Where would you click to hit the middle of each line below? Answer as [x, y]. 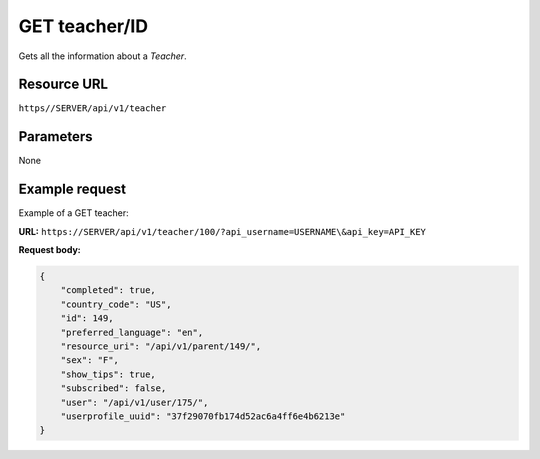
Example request [72, 189]
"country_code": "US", [116, 304]
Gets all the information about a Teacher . [102, 56]
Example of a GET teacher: [73, 213]
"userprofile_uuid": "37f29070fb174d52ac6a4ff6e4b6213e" [203, 416]
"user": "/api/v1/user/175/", [134, 402]
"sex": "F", [90, 360]
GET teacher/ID [83, 26]
